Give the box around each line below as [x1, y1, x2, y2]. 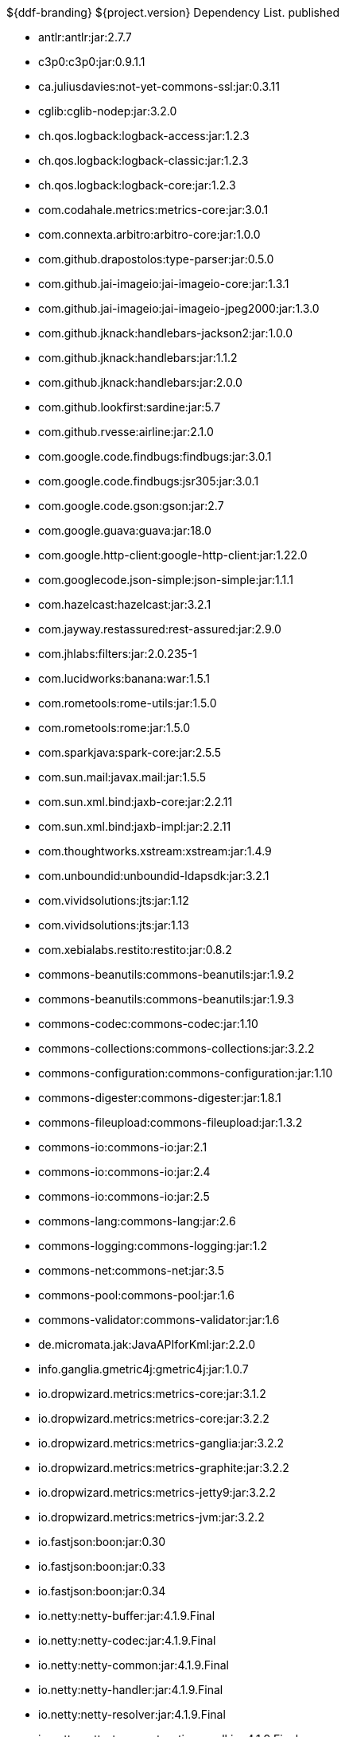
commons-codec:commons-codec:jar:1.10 [38, 1017, 258, 1030]
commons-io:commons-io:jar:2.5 [38, 1190, 210, 1203]
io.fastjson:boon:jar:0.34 [38, 1584, 166, 1598]
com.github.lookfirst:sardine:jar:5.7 [38, 400, 221, 414]
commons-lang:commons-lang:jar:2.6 [38, 1214, 236, 1228]
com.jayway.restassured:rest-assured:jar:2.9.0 [38, 622, 281, 636]
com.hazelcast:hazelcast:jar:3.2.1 [38, 598, 211, 611]
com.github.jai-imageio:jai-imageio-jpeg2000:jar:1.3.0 [38, 302, 320, 315]
